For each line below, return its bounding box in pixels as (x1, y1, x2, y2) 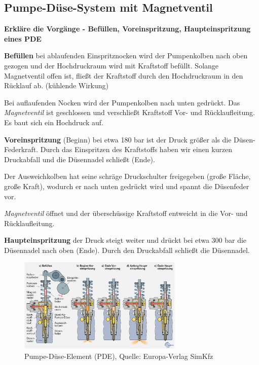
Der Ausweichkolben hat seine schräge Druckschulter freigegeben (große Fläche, (4, 171, 251, 181)
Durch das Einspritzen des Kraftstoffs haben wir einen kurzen (40, 144, 233, 155)
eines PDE (4, 33, 42, 44)
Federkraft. (4, 144, 39, 155)
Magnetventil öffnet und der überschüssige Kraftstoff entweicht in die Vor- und (4, 208, 248, 218)
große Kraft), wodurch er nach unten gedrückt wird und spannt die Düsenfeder (4, 180, 249, 191)
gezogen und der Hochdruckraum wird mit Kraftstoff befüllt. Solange (4, 60, 219, 70)
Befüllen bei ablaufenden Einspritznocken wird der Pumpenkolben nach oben (4, 50, 248, 61)
